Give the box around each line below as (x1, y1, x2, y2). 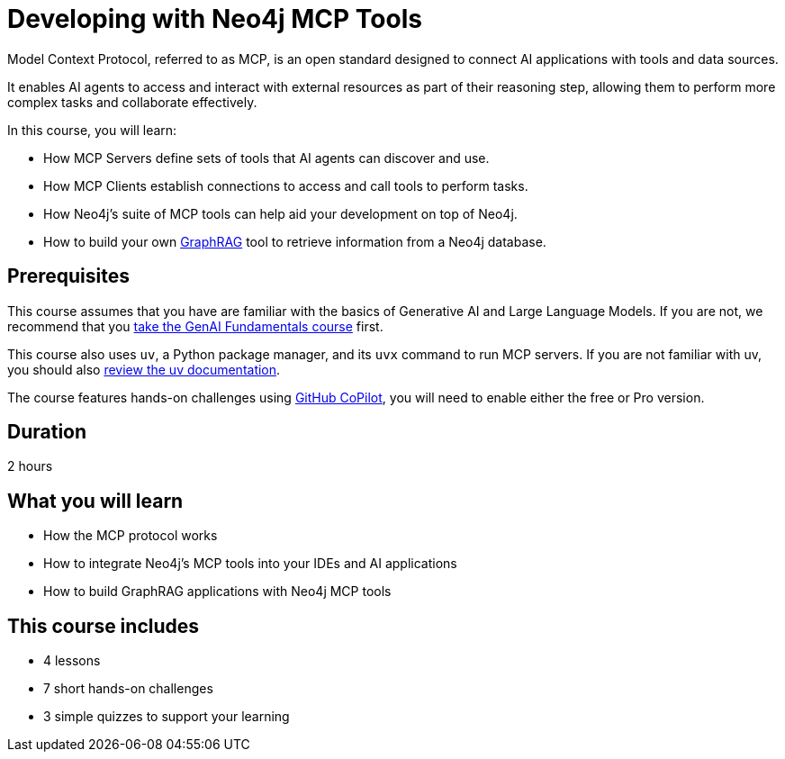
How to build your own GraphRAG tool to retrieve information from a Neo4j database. (43, 233, 546, 249)
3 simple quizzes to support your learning (43, 709, 290, 725)
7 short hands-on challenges (43, 681, 213, 697)
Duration (7, 420, 87, 444)
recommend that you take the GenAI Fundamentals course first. (7, 318, 383, 334)
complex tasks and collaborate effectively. (7, 94, 257, 110)
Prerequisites (7, 265, 130, 288)
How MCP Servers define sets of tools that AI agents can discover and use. (43, 149, 490, 166)
